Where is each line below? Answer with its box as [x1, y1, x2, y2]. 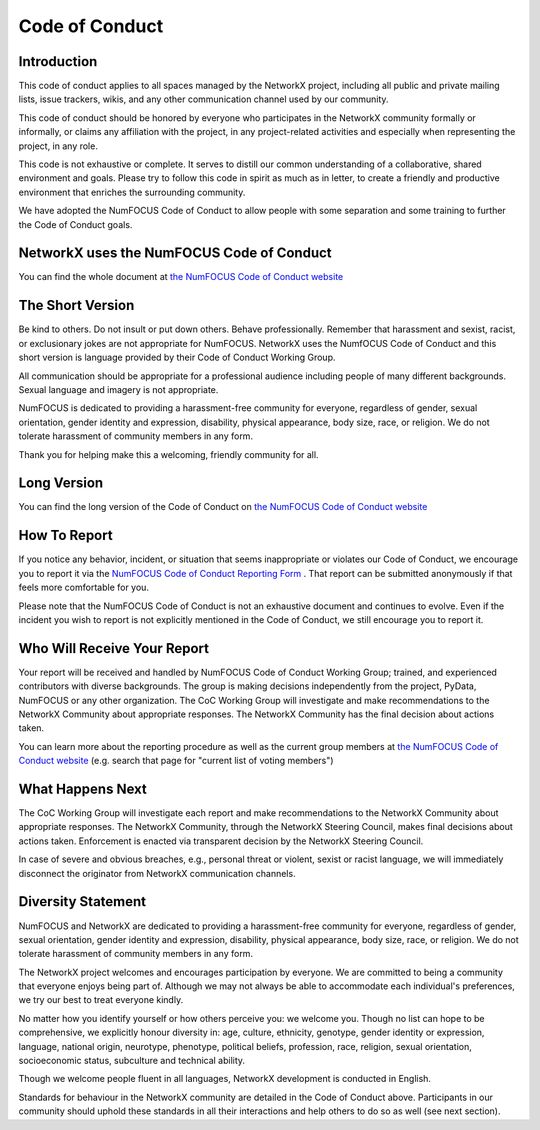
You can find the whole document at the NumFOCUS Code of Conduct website [18, 271, 344, 283]
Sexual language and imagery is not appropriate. [18, 383, 219, 395]
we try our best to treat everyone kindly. [18, 994, 184, 1006]
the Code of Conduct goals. [18, 218, 133, 230]
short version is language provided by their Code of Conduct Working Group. [18, 351, 336, 364]
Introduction [18, 53, 98, 70]
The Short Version [18, 297, 135, 314]
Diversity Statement [18, 893, 147, 910]
